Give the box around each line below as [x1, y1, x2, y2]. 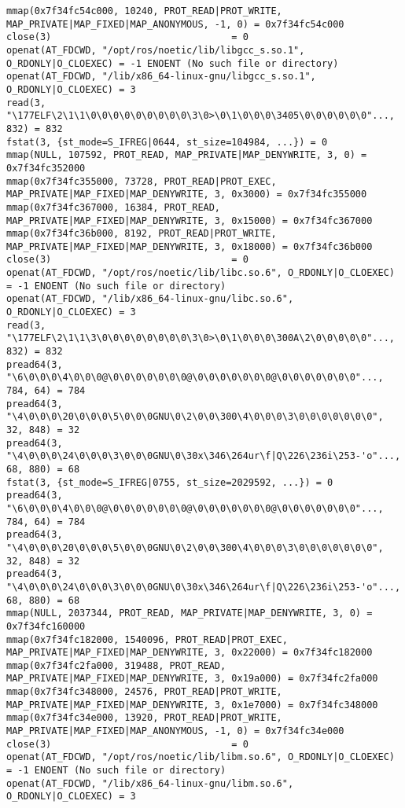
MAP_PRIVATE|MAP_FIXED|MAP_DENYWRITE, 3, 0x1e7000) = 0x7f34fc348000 [6, 699, 378, 711]
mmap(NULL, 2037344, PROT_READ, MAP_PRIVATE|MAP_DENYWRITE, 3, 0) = [6, 608, 373, 619]
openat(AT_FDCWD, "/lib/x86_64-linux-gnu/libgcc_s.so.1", [6, 71, 316, 83]
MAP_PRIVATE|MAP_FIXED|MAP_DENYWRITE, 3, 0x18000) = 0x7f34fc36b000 [6, 241, 373, 252]
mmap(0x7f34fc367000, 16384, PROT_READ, [6, 201, 221, 213]
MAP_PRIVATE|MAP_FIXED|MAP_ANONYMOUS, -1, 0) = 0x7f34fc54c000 [6, 18, 344, 30]
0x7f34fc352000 [6, 162, 86, 174]
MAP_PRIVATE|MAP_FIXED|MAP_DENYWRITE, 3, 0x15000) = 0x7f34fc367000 [6, 215, 373, 226]
